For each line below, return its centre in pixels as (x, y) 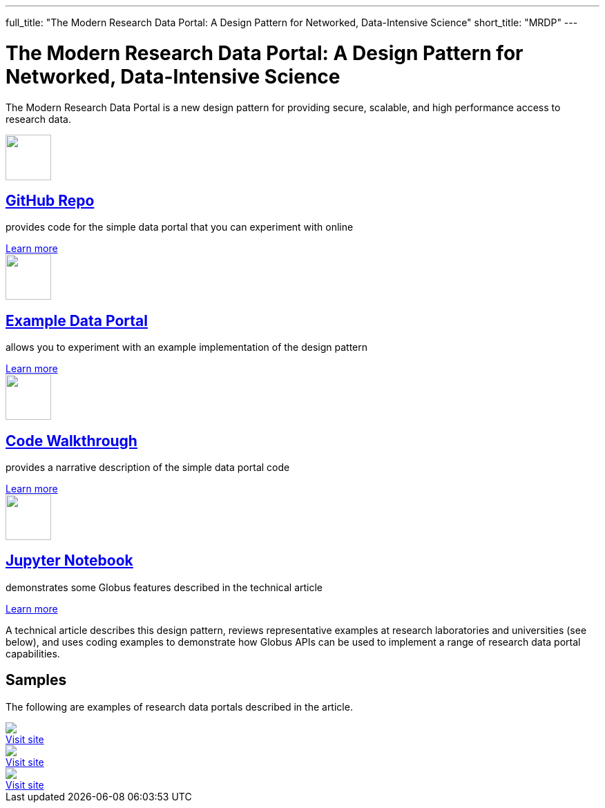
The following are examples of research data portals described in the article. (179, 706)
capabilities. (33, 653)
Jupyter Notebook (69, 561)
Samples (36, 680)
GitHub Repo (50, 200)
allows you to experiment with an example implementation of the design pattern (187, 347)
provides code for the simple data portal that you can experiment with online (180, 227)
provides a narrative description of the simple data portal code (148, 468)
